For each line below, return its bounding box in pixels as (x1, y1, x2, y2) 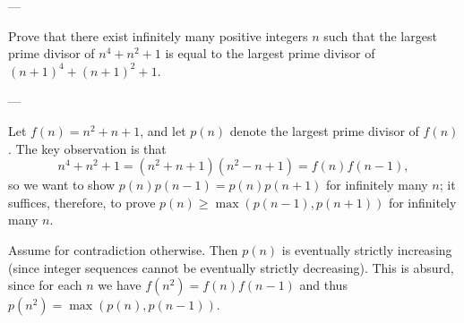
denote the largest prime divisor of (229, 121, 419, 140)
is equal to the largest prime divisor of (165, 44, 375, 63)
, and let (140, 121, 186, 140)
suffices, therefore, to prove (8, 192, 156, 211)
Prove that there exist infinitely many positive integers (8, 26, 308, 45)
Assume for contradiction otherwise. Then (8, 240, 238, 259)
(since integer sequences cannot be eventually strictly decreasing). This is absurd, (8, 258, 454, 276)
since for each (8, 276, 82, 294)
